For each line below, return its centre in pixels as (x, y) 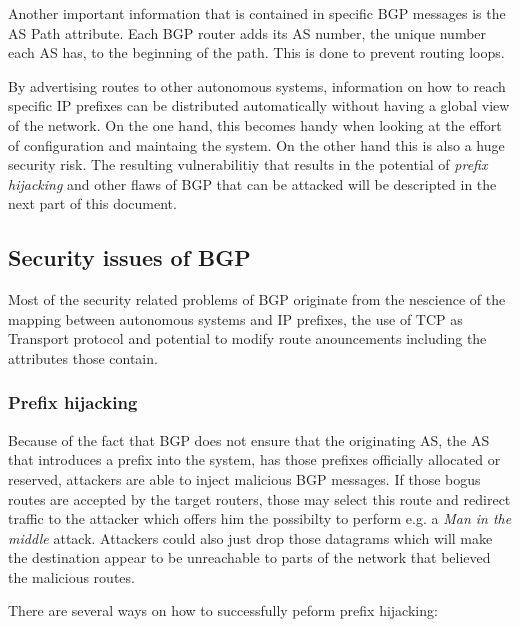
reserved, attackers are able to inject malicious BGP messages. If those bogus (244, 478)
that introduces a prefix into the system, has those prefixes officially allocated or (254, 459)
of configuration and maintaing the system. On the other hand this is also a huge (256, 144)
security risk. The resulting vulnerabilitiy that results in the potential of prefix (248, 164)
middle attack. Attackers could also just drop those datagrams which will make (250, 537)
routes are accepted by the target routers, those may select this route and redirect (259, 498)
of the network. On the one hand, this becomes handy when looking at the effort (255, 124)
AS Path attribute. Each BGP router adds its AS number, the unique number (247, 32)
